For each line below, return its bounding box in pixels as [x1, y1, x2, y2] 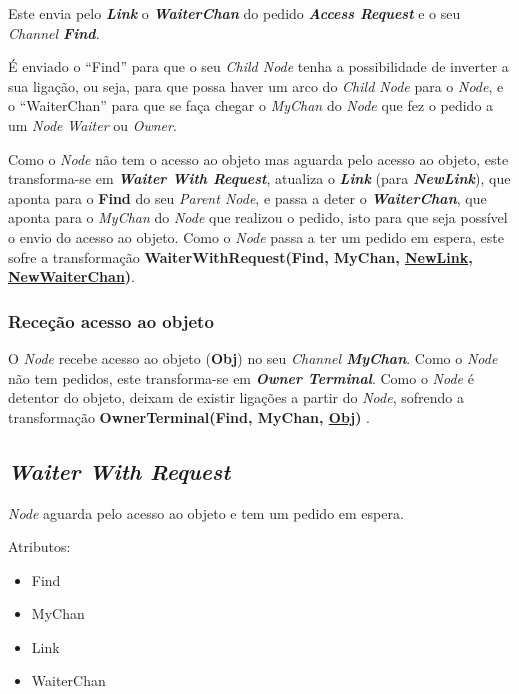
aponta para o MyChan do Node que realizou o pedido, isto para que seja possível [8, 207, 508, 228]
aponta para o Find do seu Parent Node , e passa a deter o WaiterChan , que [8, 187, 487, 208]
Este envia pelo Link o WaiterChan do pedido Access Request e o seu [8, 3, 461, 23]
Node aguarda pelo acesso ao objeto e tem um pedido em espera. [8, 502, 404, 523]
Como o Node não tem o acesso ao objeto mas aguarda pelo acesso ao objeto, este [8, 148, 509, 169]
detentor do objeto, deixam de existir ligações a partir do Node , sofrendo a [8, 387, 464, 408]
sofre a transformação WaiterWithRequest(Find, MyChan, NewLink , [8, 246, 473, 267]
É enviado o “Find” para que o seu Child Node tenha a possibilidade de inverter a [8, 56, 509, 77]
